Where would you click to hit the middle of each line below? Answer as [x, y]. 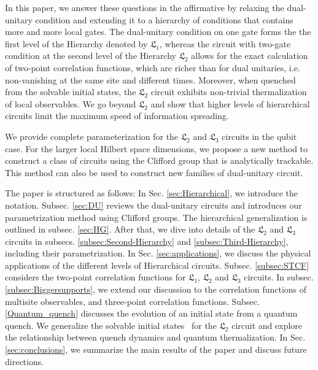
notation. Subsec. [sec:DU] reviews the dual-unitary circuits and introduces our [153, 205]
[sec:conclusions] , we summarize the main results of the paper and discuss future [156, 349]
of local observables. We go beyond [71, 103]
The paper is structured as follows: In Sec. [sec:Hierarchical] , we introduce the [152, 193]
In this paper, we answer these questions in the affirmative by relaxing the [145, 7]
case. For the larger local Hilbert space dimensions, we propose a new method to [157, 148]
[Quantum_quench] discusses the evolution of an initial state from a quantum [151, 313]
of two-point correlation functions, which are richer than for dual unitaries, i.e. [153, 67]
